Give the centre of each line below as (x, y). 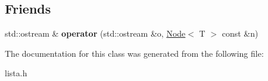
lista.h (16, 73)
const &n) (240, 33)
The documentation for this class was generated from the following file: (134, 53)
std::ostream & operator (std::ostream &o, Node (95, 33)
